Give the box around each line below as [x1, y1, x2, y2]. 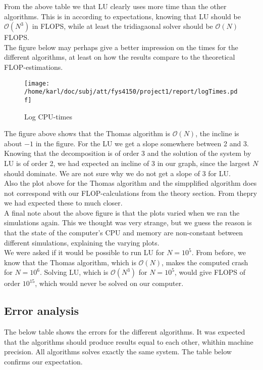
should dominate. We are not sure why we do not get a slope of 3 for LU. [4, 168, 231, 178]
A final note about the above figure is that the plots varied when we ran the [4, 207, 240, 218]
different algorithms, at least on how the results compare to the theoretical [4, 52, 235, 62]
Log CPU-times [24, 111, 72, 121]
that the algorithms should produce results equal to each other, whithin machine [4, 336, 253, 347]
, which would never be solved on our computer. [35, 278, 184, 289]
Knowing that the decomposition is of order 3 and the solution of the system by [4, 148, 251, 158]
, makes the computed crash [162, 257, 248, 267]
